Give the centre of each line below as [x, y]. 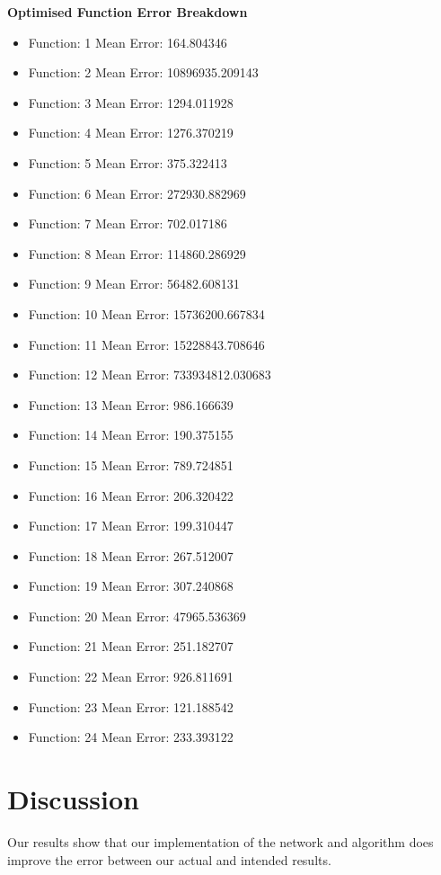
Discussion [73, 799]
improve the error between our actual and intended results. [169, 859]
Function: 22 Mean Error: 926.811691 [131, 677]
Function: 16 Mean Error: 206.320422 [131, 495]
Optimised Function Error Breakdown [128, 12]
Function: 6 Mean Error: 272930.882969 [137, 193]
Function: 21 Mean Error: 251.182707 [131, 646]
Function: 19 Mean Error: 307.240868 [131, 586]
